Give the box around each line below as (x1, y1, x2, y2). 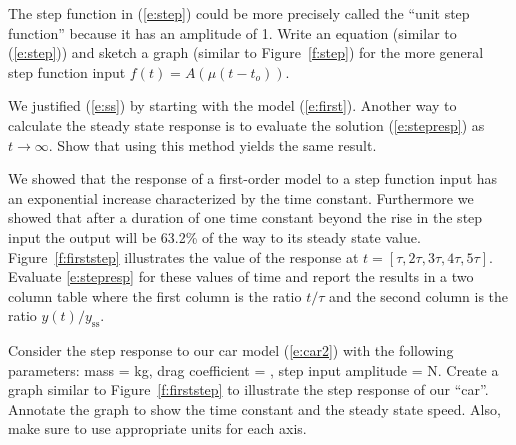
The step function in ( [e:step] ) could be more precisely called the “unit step (8, 3, 470, 23)
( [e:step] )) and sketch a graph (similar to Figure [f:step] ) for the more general (8, 42, 484, 63)
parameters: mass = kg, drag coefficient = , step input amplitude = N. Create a (8, 359, 499, 380)
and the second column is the (329, 285, 509, 306)
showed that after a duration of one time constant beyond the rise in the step (8, 207, 483, 228)
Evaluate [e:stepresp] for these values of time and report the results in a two (8, 266, 474, 287)
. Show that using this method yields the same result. (48, 134, 377, 155)
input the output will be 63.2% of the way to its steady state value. (8, 226, 421, 247)
